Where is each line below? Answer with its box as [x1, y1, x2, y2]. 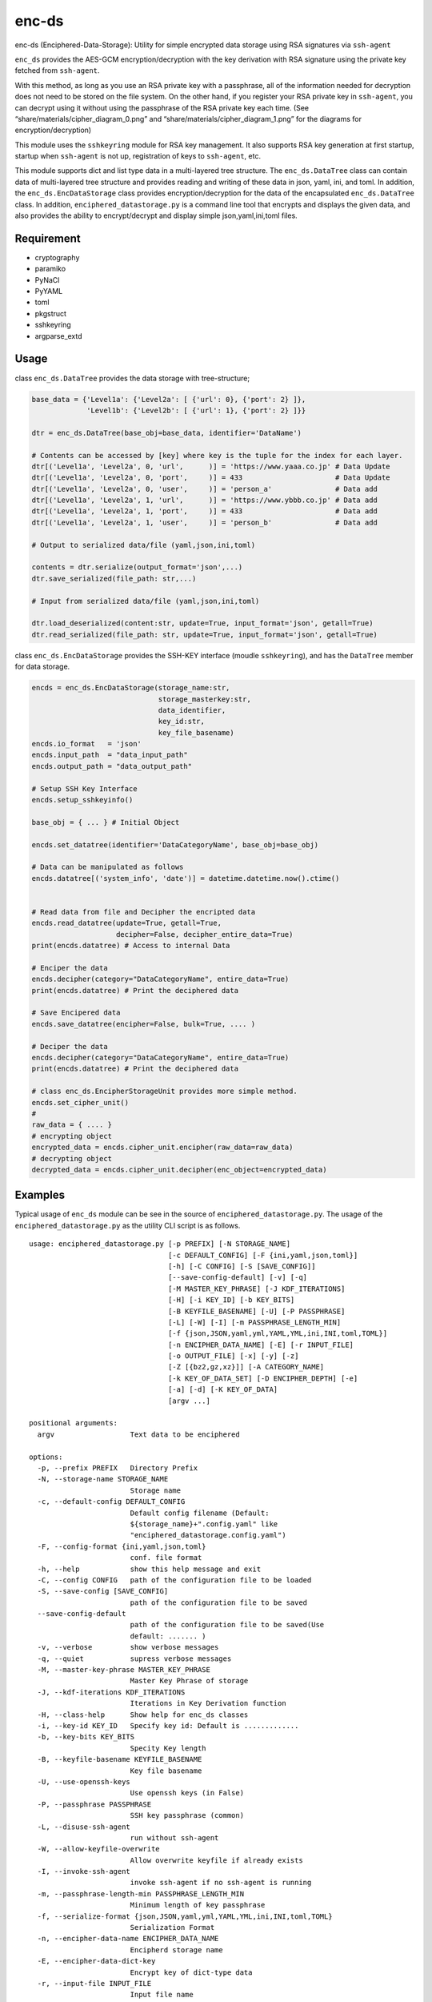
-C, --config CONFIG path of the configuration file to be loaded [37, 1575, 312, 1585]
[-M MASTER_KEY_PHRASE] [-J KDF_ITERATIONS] [168, 1284, 346, 1293]
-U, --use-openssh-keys [37, 1777, 131, 1786]
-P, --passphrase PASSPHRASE [37, 1799, 152, 1809]
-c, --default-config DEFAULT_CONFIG [37, 1497, 186, 1506]
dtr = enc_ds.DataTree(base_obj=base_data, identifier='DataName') [31, 428, 302, 437]
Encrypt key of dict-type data [130, 1968, 253, 1977]
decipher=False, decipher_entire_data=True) [116, 930, 294, 939]
